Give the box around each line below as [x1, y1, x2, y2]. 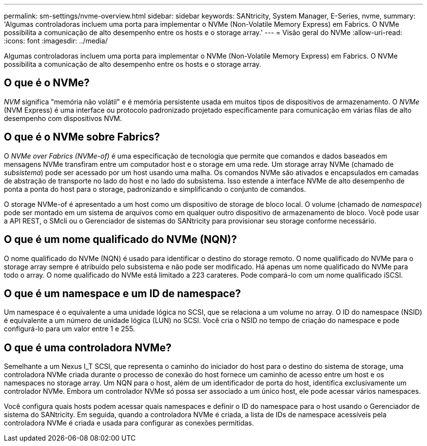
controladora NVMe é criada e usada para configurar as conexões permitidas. [4, 419, 254, 427]
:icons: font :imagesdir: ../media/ [4, 37, 108, 45]
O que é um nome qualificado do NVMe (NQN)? [4, 233, 237, 246]
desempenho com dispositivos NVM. [4, 114, 122, 122]
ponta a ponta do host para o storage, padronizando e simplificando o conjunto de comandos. [4, 184, 306, 193]
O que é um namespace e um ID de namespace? [4, 287, 241, 300]
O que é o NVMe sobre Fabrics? [4, 131, 160, 143]
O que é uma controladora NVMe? [4, 341, 172, 354]
